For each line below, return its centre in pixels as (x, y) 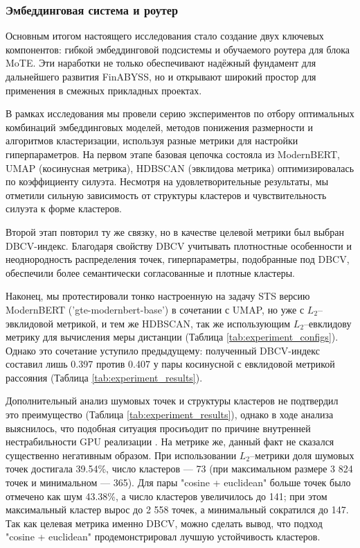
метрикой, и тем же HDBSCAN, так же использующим (173, 323)
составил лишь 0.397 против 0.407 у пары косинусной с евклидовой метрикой (170, 364)
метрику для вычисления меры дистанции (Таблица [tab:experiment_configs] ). (172, 337)
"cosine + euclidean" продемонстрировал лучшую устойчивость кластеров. (163, 537)
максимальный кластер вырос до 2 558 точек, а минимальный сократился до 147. (177, 510)
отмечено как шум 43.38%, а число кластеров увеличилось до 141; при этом (166, 496)
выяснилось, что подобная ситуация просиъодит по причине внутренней (158, 428)
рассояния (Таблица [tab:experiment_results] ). (104, 377)
